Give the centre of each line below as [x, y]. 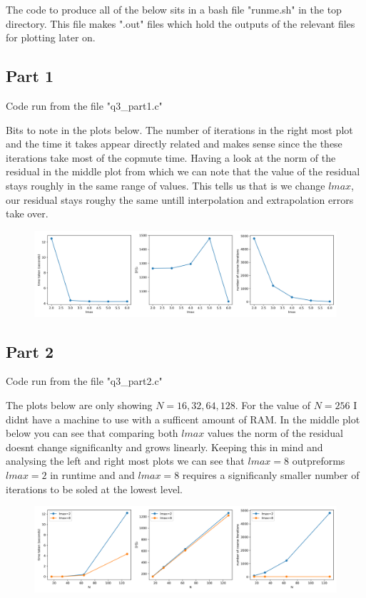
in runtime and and [92, 475]
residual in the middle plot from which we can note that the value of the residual [183, 171]
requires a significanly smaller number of [271, 475]
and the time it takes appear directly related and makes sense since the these [174, 144]
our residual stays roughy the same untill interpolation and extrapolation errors [180, 199]
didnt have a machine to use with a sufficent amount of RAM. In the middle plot [183, 419]
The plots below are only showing [79, 405]
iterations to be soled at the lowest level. [94, 489]
